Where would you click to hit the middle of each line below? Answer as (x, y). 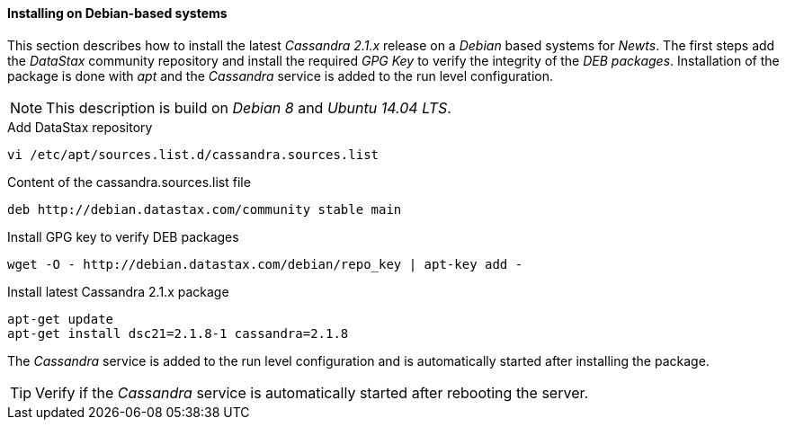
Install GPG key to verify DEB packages (123, 236)
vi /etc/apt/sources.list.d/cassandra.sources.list (193, 154)
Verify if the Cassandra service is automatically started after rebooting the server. (312, 392)
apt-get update (61, 319)
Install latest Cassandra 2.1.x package (118, 291)
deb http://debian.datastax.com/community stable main (205, 209)
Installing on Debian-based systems (117, 13)
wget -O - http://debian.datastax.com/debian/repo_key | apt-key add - (265, 264)
